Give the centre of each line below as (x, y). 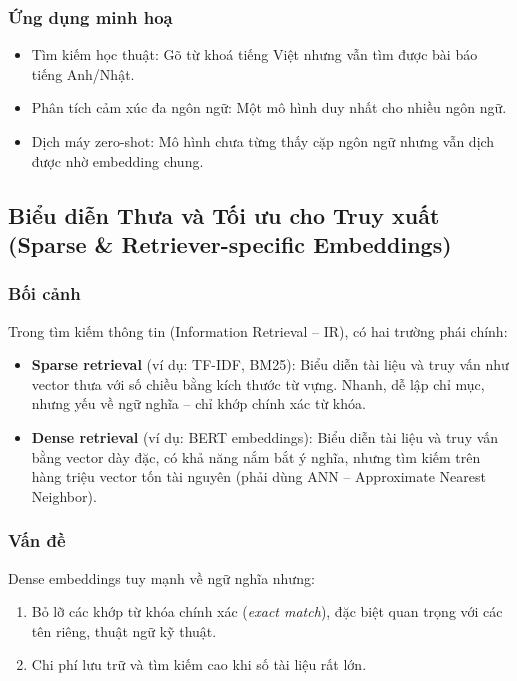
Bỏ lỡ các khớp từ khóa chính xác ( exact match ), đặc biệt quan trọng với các (267, 611)
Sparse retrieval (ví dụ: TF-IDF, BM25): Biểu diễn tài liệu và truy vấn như (270, 364)
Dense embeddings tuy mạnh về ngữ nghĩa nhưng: (161, 577)
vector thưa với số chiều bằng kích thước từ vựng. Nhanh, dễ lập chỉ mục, (258, 383)
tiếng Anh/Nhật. (83, 73)
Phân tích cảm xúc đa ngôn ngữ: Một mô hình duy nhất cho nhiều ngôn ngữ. (269, 107)
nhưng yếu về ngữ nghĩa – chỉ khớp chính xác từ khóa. (198, 403)
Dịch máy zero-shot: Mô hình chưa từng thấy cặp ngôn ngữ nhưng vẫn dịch (263, 141)
